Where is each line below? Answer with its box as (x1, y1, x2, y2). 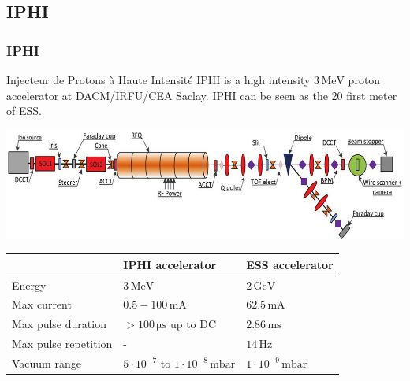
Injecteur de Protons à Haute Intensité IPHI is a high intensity (6, 72, 311, 87)
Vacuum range (12, 355, 81, 371)
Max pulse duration (12, 316, 106, 332)
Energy (12, 276, 47, 293)
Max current (12, 296, 72, 313)
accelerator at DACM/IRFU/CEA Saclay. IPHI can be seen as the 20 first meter (6, 87, 397, 103)
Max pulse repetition (12, 335, 113, 352)
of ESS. (6, 102, 42, 119)
